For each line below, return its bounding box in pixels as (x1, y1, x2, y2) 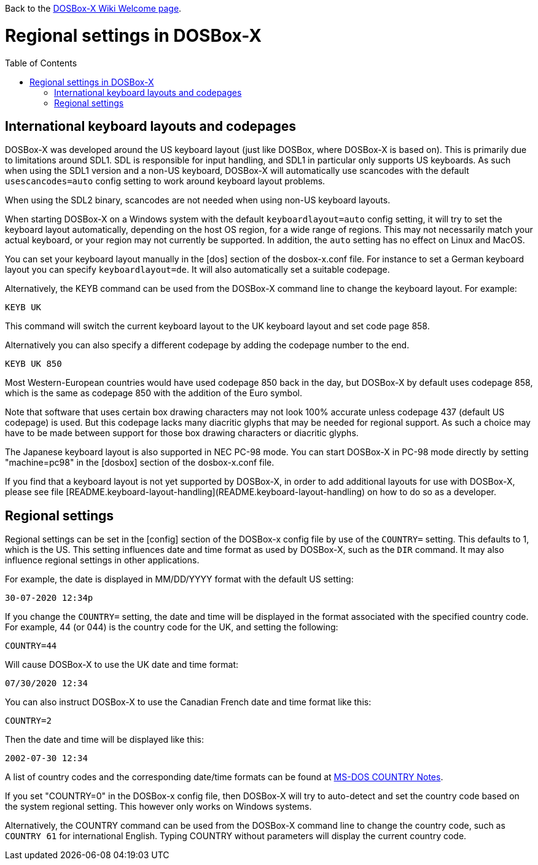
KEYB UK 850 (5, 359, 62, 369)
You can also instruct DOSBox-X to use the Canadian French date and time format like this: (5, 697, 372, 708)
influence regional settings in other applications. (5, 555, 200, 566)
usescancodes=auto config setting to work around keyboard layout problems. (5, 176, 326, 187)
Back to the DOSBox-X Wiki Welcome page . (5, 3, 182, 14)
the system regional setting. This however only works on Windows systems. (5, 801, 312, 812)
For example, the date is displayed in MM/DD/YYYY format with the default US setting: (5, 574, 354, 585)
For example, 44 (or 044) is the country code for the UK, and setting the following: (5, 622, 338, 633)
